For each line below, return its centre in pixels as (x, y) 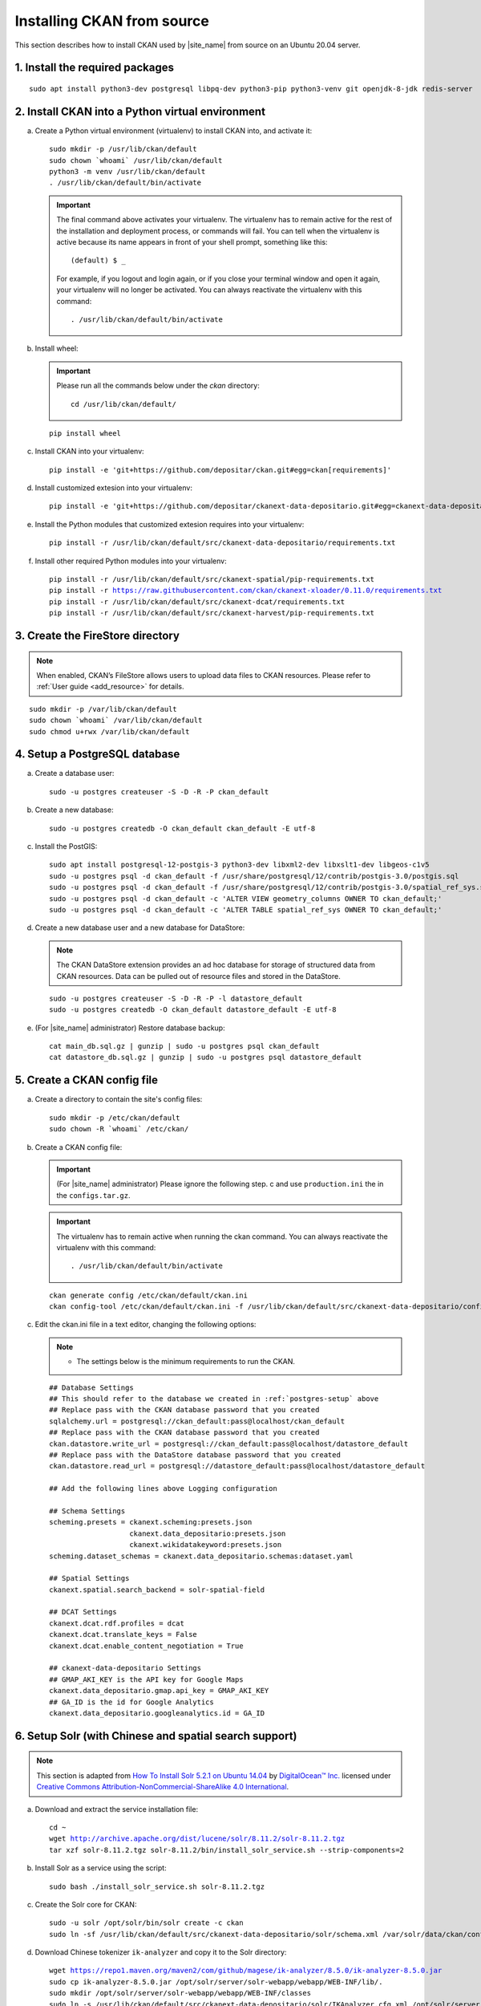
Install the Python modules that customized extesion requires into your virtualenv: (170, 524)
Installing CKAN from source (112, 21)
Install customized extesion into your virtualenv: (113, 488)
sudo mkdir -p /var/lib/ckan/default (103, 709)
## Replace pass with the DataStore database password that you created (195, 1455)
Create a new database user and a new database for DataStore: (140, 928)
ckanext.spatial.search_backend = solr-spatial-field (157, 1590)
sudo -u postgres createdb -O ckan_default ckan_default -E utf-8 (182, 828)
